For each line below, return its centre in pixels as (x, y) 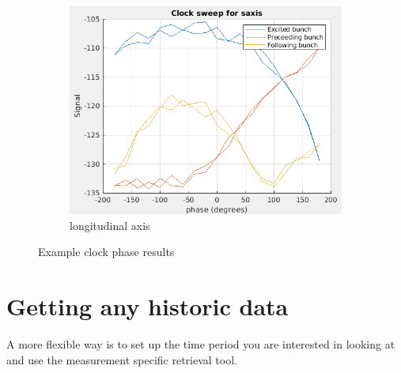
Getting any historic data (148, 306)
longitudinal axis (110, 225)
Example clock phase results (106, 252)
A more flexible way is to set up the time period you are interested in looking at (201, 344)
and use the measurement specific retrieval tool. (122, 359)
